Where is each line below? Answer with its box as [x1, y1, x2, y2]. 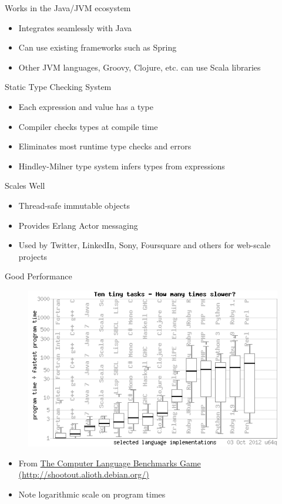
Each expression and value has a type [18, 100, 153, 112]
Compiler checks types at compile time [18, 120, 158, 132]
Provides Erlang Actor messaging [18, 219, 138, 231]
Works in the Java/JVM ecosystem [5, 2, 131, 14]
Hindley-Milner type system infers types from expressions [18, 159, 225, 172]
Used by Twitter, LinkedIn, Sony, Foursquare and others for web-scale [18, 239, 271, 251]
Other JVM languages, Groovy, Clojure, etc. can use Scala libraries [18, 61, 261, 73]
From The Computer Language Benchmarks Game [18, 456, 201, 469]
